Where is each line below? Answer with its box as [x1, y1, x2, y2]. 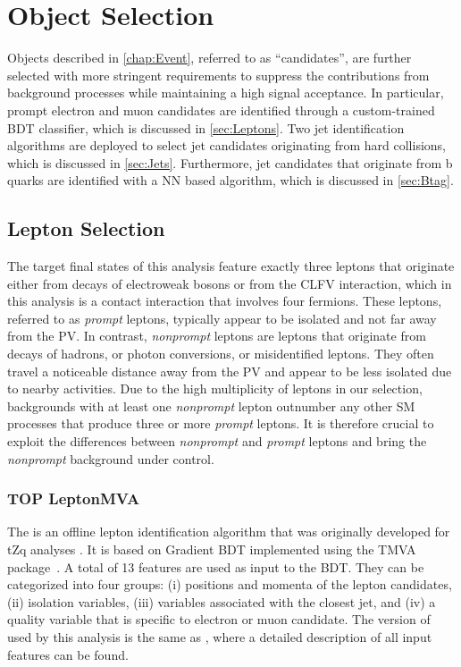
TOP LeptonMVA [7, 487, 140, 510]
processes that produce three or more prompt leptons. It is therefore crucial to [7, 414, 434, 433]
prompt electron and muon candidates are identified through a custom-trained [7, 100, 435, 119]
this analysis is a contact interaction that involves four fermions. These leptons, [7, 291, 442, 310]
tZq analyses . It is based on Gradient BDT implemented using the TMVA [7, 540, 416, 559]
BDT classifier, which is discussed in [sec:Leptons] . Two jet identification [7, 118, 405, 137]
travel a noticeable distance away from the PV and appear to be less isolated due [7, 361, 452, 380]
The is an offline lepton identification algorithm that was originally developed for [7, 522, 450, 541]
